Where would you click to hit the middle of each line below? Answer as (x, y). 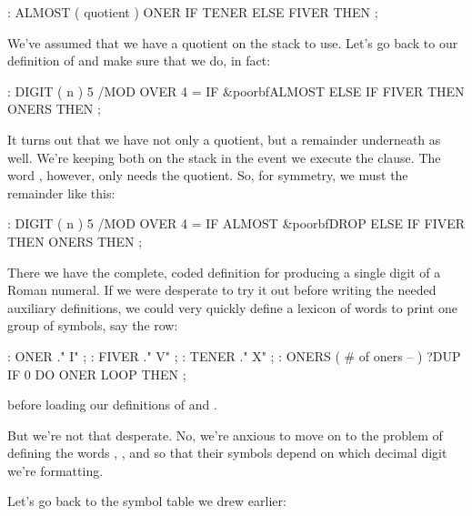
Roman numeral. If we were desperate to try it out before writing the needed (222, 290)
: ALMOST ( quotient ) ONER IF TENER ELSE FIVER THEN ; (193, 12)
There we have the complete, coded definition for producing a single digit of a (224, 272)
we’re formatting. (55, 470)
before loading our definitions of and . (112, 405)
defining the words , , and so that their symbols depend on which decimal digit (227, 453)
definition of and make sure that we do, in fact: (139, 61)
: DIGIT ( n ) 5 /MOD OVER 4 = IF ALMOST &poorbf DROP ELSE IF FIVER (236, 223)
